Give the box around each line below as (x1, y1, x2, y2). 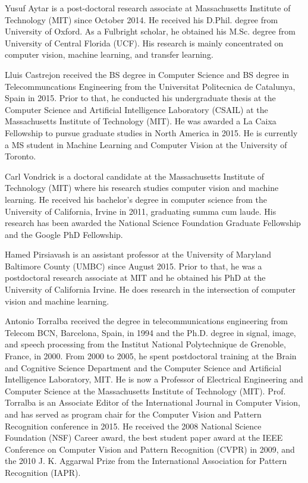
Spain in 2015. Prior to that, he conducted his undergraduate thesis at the (5, 92, 276, 104)
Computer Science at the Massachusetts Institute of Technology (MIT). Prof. (5, 384, 286, 397)
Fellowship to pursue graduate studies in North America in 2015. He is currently (5, 126, 298, 139)
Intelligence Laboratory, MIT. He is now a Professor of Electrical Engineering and (5, 373, 303, 385)
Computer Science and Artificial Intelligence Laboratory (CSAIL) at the (5, 103, 268, 115)
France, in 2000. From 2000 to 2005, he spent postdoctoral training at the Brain (5, 350, 297, 362)
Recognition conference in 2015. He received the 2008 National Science (5, 419, 262, 432)
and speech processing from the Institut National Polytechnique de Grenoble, (5, 338, 286, 350)
